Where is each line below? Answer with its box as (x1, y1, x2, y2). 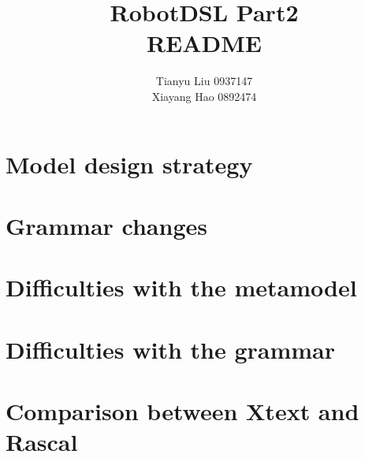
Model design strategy (6, 147, 253, 180)
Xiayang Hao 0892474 (151, 88, 257, 104)
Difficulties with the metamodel (6, 271, 357, 303)
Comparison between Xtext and (6, 395, 359, 426)
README (146, 27, 263, 59)
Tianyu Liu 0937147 (155, 73, 253, 89)
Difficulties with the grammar (6, 333, 336, 365)
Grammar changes (6, 209, 207, 241)
